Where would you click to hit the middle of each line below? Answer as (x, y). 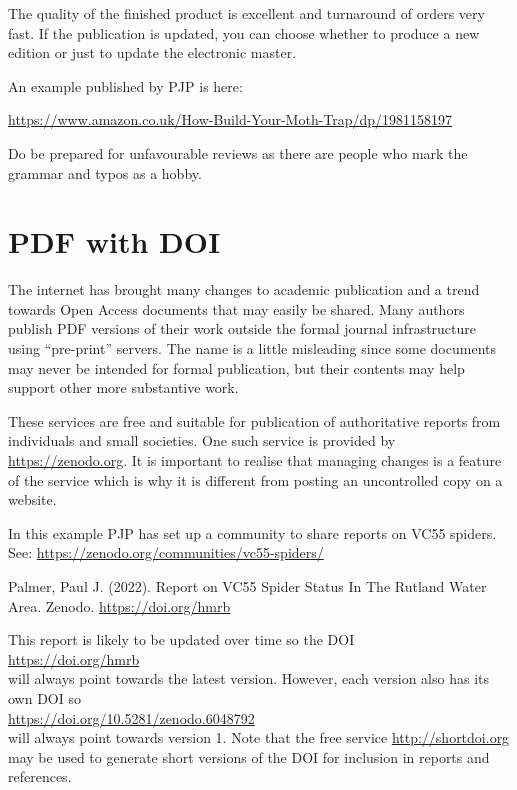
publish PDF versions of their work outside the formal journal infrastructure (242, 328)
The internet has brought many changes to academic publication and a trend (244, 289)
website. (32, 499)
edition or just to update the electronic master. (152, 52)
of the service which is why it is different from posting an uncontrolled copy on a (255, 479)
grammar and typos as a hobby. (105, 172)
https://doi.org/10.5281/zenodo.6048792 (131, 717)
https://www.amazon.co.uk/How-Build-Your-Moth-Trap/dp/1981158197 (230, 119)
